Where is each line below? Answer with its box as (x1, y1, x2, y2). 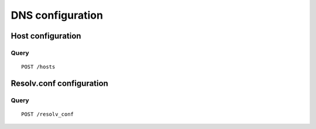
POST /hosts (21, 64, 56, 70)
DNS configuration (11, 9, 104, 22)
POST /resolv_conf (21, 111, 74, 118)
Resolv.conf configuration (11, 78, 108, 88)
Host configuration (11, 31, 81, 41)
